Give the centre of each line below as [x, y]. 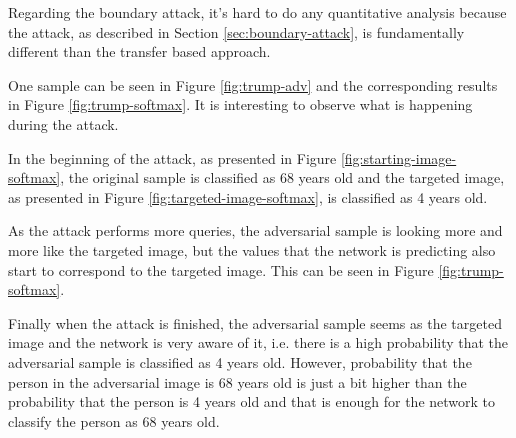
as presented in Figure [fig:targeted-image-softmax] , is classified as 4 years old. [248, 196]
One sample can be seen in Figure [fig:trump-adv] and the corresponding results [253, 84]
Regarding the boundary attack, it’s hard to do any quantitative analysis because [257, 12]
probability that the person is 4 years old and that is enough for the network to [252, 401]
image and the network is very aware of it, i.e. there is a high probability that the [258, 342]
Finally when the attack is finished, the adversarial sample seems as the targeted [255, 322]
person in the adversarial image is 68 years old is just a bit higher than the [237, 381]
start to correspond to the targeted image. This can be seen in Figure [221, 269]
